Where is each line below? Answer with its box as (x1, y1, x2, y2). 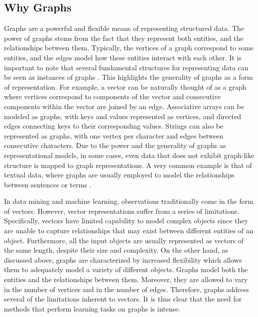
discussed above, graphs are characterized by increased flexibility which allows (4, 254, 242, 265)
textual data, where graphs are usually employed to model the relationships (4, 169, 235, 180)
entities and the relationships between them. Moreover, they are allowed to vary (4, 274, 248, 285)
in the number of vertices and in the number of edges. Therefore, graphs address (4, 284, 249, 294)
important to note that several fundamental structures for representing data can (4, 62, 249, 72)
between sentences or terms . (4, 179, 92, 189)
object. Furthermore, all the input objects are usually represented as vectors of (4, 235, 244, 245)
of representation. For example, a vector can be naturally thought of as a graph (4, 81, 247, 92)
